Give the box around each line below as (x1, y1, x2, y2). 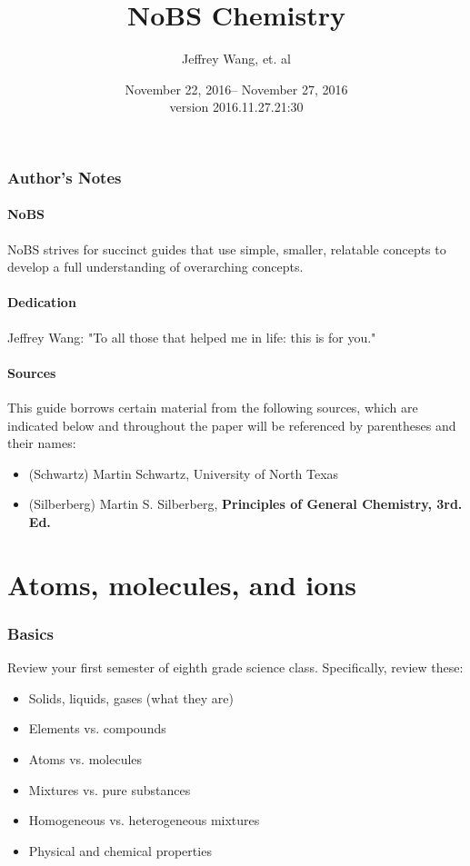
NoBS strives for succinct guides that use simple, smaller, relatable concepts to (7, 239, 446, 258)
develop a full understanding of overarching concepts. (7, 257, 304, 276)
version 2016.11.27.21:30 (169, 97, 304, 116)
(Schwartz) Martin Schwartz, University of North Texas (28, 463, 339, 483)
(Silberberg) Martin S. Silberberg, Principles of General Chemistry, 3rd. (28, 494, 463, 513)
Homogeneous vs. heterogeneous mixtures (28, 811, 260, 830)
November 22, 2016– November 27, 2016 (125, 79, 348, 98)
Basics (7, 622, 54, 644)
